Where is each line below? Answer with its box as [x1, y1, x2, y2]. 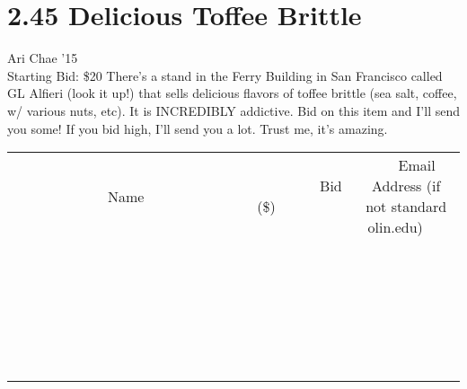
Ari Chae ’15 [7, 49, 78, 67]
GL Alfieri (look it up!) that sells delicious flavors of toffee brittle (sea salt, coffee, [7, 84, 457, 102]
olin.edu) [367, 217, 423, 238]
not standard [366, 196, 447, 217]
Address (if [372, 175, 441, 197]
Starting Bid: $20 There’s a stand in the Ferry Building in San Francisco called [7, 66, 443, 84]
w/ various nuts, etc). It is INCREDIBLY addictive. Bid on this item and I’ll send [7, 101, 461, 119]
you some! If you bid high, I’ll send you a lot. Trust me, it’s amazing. [7, 119, 388, 137]
